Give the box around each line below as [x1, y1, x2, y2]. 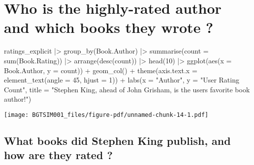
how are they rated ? [4, 147, 113, 163]
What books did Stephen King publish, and [4, 133, 231, 148]
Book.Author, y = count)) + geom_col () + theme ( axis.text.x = [4, 65, 197, 75]
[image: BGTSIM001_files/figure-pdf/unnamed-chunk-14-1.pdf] [4, 111, 209, 118]
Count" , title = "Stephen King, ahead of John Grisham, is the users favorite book [4, 84, 250, 94]
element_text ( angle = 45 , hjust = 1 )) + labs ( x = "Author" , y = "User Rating [4, 75, 239, 85]
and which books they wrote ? [4, 17, 214, 37]
